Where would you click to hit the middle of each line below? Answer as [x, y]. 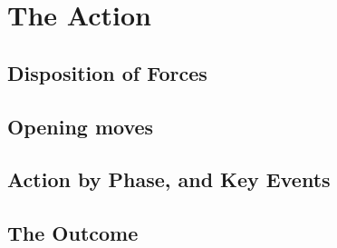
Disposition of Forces [107, 72]
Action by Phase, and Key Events [169, 179]
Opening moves [81, 126]
